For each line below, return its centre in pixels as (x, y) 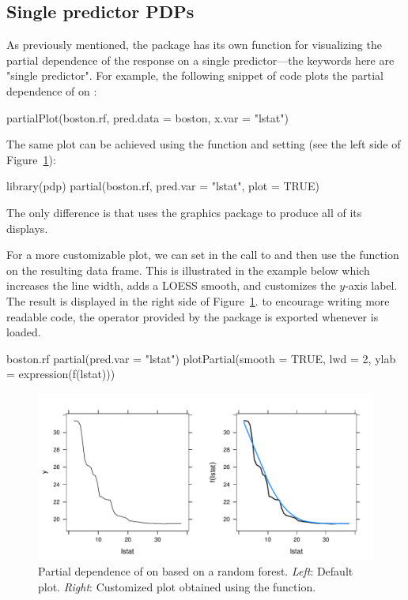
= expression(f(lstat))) (61, 374)
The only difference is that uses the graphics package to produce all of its (184, 212)
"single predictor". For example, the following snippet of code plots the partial (195, 75)
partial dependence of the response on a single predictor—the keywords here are (200, 60)
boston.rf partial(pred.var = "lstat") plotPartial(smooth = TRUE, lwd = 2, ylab (201, 358)
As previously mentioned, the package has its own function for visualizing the (194, 45)
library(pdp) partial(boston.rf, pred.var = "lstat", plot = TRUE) (163, 186)
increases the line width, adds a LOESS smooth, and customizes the (171, 285)
